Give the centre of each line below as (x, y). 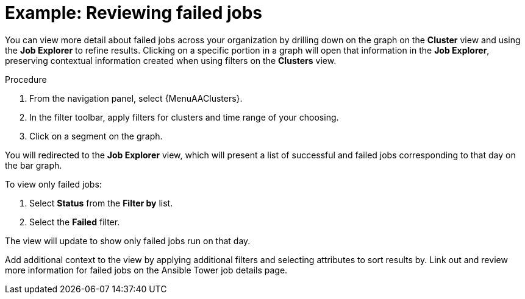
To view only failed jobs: (53, 184)
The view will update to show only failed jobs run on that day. (128, 241)
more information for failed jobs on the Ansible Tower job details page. (146, 270)
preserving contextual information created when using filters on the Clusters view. (171, 60)
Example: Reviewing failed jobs (134, 13)
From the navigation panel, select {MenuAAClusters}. (136, 98)
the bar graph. (34, 165)
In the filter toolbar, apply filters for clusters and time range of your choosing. (184, 117)
